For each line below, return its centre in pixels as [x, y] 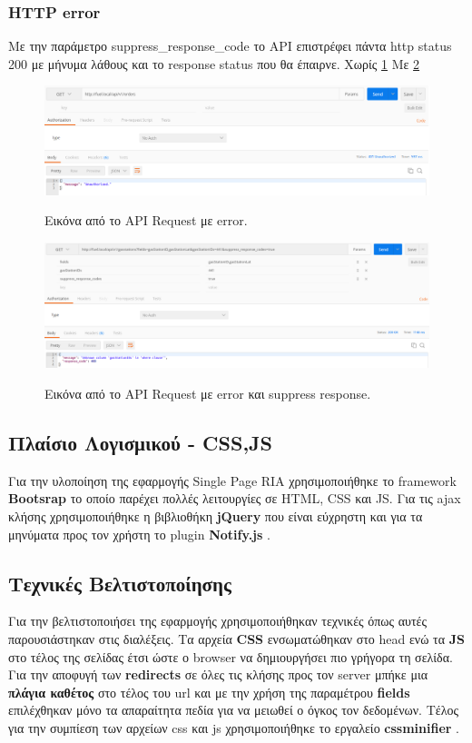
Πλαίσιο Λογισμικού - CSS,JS [140, 442]
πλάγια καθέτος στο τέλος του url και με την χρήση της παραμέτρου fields [209, 692]
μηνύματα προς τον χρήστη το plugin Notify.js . [139, 534]
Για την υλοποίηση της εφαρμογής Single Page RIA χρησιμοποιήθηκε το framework [232, 480]
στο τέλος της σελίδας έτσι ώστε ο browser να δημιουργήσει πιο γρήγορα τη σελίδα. [231, 656]
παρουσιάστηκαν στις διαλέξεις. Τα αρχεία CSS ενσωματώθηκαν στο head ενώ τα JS [236, 638]
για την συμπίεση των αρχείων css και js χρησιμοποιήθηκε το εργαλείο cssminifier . [234, 727]
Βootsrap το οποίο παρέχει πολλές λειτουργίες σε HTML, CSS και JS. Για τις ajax [235, 498]
